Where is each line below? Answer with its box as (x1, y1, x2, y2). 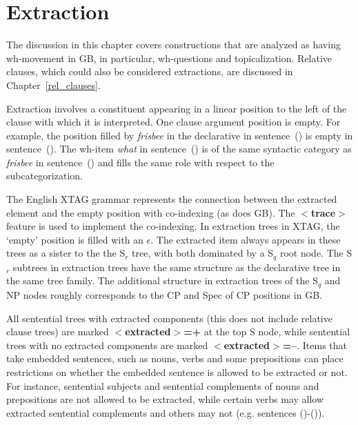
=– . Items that (282, 337, 348, 352)
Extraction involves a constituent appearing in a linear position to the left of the (6, 101, 347, 115)
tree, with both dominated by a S (132, 246, 274, 260)
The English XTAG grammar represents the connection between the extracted (6, 192, 337, 206)
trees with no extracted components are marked (6, 337, 208, 352)
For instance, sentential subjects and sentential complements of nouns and (6, 378, 319, 393)
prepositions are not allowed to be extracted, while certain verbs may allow (6, 392, 324, 406)
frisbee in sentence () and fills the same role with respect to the (6, 155, 275, 169)
